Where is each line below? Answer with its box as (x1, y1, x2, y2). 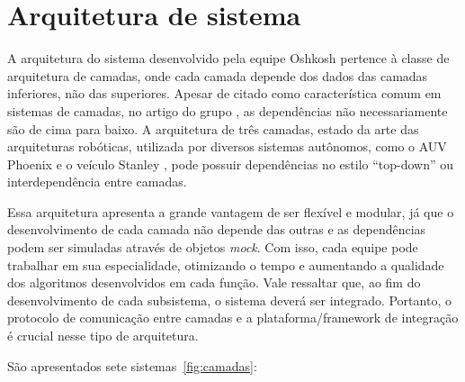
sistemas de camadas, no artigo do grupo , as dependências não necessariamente (7, 101, 448, 120)
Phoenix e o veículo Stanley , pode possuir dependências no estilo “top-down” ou (7, 154, 454, 173)
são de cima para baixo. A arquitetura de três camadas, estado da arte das (7, 119, 419, 138)
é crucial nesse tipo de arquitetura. (7, 326, 199, 345)
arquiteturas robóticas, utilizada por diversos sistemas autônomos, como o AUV (7, 137, 447, 156)
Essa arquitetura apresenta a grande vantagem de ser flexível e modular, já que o (7, 202, 454, 221)
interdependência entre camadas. (7, 172, 187, 191)
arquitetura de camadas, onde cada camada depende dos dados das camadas (7, 66, 428, 85)
